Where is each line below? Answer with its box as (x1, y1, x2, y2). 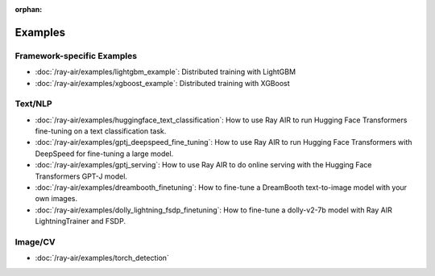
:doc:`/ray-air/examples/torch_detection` (35, 253, 169, 263)
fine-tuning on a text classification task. (35, 126, 167, 136)
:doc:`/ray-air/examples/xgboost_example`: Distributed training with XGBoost (35, 78, 290, 88)
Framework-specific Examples (14, 50, 137, 61)
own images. (35, 194, 78, 204)
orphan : (14, 5, 43, 14)
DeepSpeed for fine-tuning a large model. (35, 149, 174, 159)
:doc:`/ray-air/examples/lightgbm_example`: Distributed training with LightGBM (35, 67, 296, 76)
